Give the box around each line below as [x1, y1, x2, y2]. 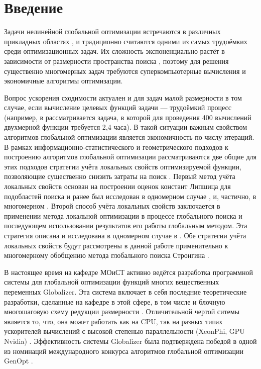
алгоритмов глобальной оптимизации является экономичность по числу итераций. [4, 132, 254, 142]
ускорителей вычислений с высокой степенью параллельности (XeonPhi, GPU [4, 326, 245, 336]
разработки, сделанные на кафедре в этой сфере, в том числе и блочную [4, 296, 225, 307]
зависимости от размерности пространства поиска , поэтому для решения [4, 55, 229, 66]
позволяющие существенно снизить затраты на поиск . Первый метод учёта [4, 171, 235, 181]
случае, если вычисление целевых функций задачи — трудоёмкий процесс [4, 102, 231, 113]
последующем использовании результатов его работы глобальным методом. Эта [4, 220, 247, 231]
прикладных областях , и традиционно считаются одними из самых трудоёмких [4, 36, 247, 46]
